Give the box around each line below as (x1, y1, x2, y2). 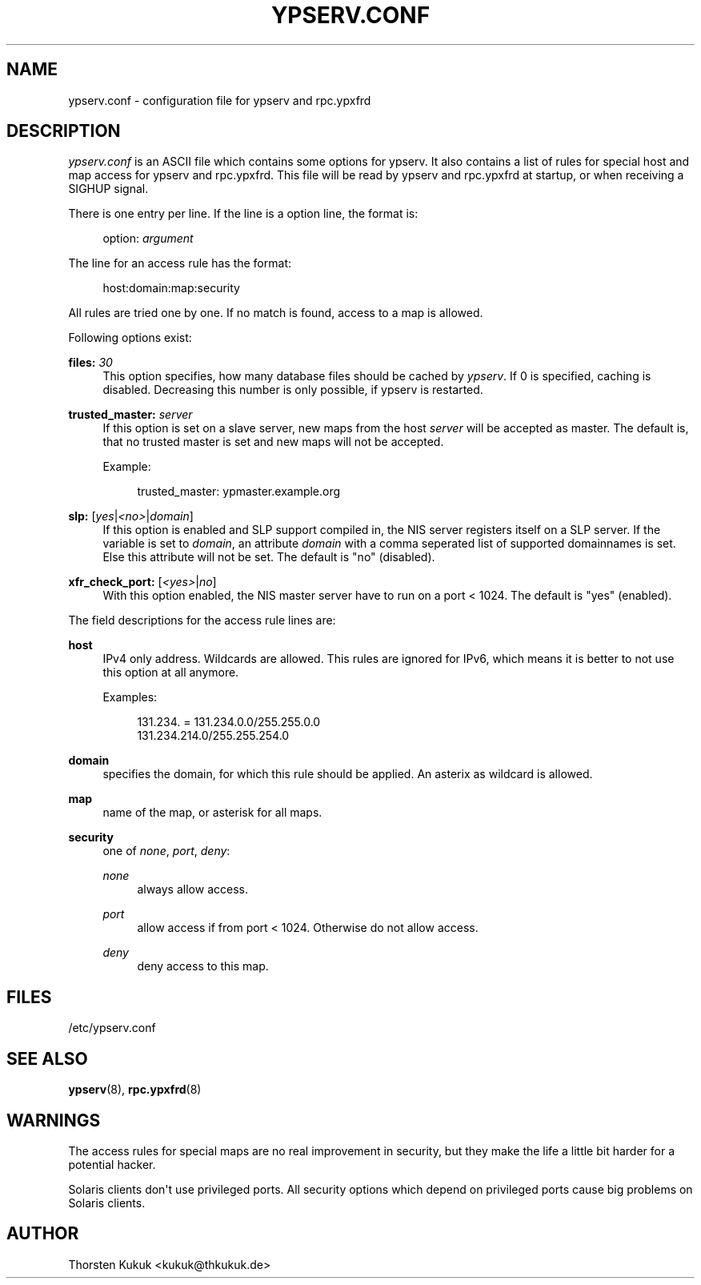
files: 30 (68, 355, 113, 370)
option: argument (102, 231, 194, 246)
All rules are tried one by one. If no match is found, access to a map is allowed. (68, 306, 483, 320)
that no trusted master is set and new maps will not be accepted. (102, 435, 444, 449)
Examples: (102, 690, 158, 705)
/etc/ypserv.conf (68, 1021, 156, 1035)
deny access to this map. (137, 959, 269, 974)
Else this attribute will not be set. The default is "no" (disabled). (102, 550, 435, 564)
